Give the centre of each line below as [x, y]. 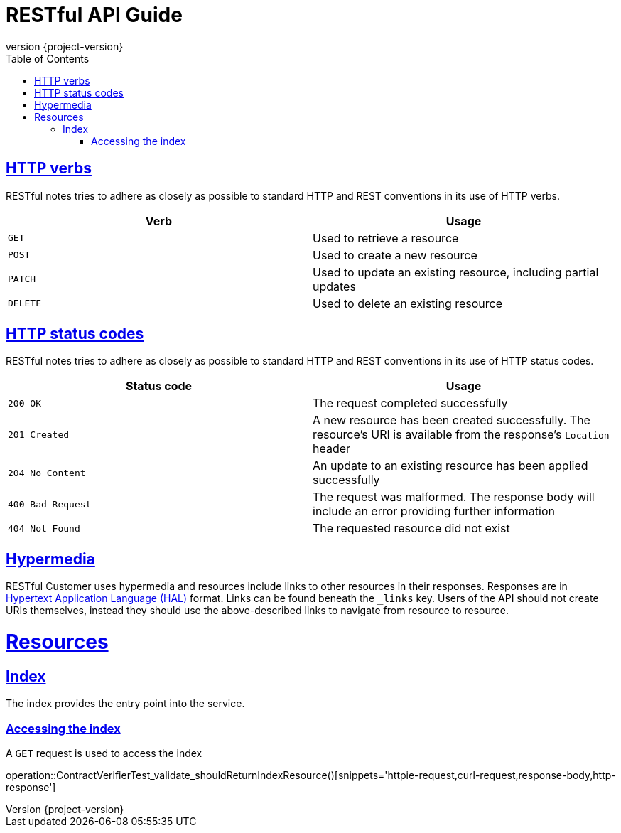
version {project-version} [65, 46]
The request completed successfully [410, 403]
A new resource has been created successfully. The [452, 420]
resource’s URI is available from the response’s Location [461, 435]
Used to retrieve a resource [386, 238]
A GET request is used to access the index [104, 753]
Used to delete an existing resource [408, 303]
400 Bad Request [50, 504]
